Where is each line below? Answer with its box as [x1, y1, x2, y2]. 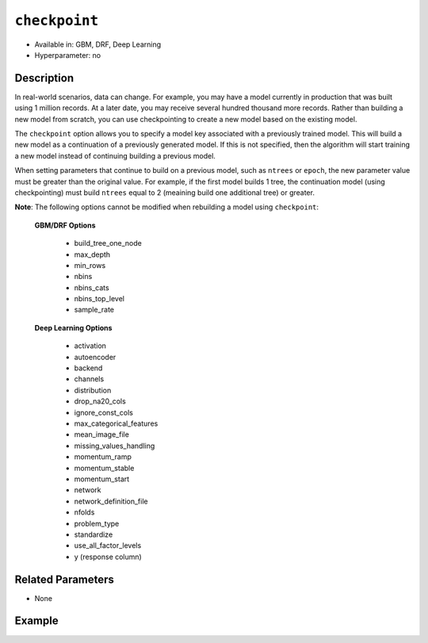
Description [14, 71, 75, 85]
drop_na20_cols [74, 396, 126, 406]
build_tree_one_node [74, 239, 143, 248]
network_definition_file [74, 496, 148, 506]
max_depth [74, 250, 111, 259]
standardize [74, 530, 113, 539]
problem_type [74, 519, 120, 528]
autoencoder [74, 352, 117, 362]
